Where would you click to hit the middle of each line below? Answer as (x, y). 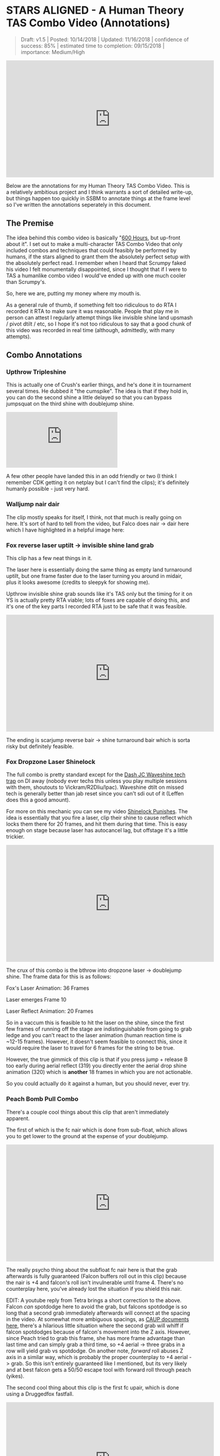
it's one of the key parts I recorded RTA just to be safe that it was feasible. (96, 607)
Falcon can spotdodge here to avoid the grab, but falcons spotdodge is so (97, 1306)
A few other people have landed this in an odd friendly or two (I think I (91, 476)
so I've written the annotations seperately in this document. (79, 204)
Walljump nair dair (33, 504)
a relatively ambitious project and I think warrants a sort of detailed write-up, (100, 192)
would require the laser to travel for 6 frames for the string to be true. (90, 1048)
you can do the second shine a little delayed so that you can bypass (89, 397)
